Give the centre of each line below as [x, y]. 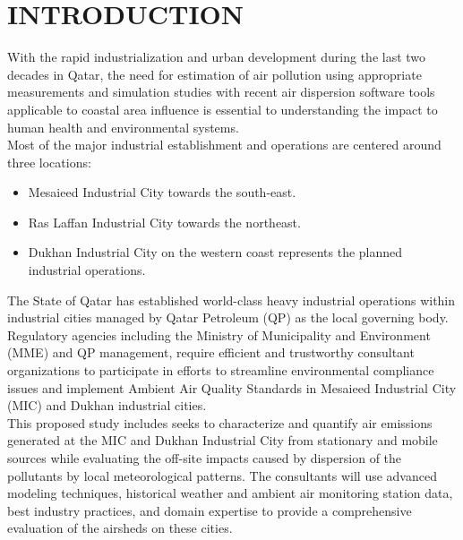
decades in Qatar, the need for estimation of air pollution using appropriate [214, 74]
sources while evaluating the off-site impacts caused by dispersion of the [205, 458]
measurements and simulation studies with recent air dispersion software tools [221, 92]
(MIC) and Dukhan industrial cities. [107, 405]
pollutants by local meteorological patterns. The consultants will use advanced [222, 475]
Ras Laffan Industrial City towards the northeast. [164, 222]
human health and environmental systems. [123, 127]
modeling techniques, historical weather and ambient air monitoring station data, [230, 493]
